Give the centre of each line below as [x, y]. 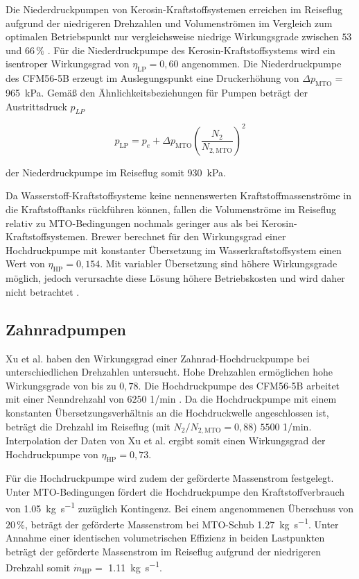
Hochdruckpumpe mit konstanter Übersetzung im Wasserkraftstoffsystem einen [174, 250]
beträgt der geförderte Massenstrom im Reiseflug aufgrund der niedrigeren [164, 551]
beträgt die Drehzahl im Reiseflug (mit [88, 426]
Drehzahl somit [38, 567]
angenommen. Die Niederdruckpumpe [262, 64]
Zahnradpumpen [66, 329]
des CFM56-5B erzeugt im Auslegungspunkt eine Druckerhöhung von [152, 78]
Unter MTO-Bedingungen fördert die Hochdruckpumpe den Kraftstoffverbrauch [175, 492]
